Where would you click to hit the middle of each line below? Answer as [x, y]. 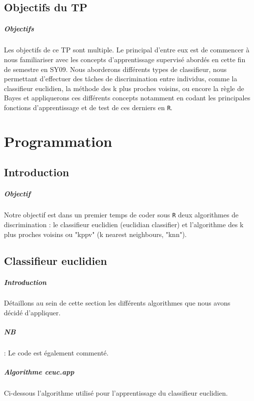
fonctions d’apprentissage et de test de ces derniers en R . [88, 107]
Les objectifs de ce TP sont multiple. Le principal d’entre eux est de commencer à [127, 50]
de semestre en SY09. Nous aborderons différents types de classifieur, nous [115, 69]
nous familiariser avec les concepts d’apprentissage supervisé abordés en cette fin [125, 59]
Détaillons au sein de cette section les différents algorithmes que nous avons [117, 303]
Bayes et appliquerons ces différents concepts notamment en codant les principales [127, 98]
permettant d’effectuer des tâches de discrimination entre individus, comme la [121, 79]
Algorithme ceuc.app [39, 372]
